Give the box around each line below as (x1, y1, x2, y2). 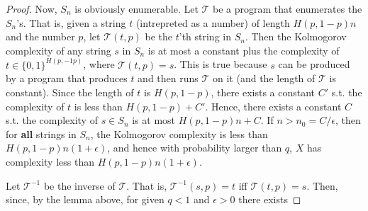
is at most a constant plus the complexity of (147, 42, 340, 57)
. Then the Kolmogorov (245, 29, 347, 44)
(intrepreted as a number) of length (135, 15, 290, 30)
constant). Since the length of (6, 85, 134, 99)
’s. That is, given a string (16, 15, 126, 30)
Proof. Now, (6, 1, 57, 16)
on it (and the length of (213, 71, 316, 86)
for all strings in (6, 126, 77, 141)
